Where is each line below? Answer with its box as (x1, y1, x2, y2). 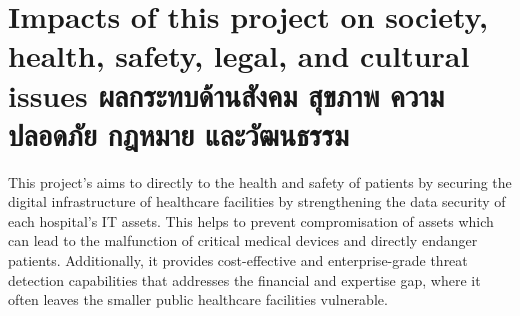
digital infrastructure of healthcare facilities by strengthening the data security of (8, 191, 506, 212)
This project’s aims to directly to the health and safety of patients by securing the (8, 171, 512, 192)
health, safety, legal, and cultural (8, 35, 470, 76)
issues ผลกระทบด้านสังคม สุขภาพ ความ (8, 74, 445, 115)
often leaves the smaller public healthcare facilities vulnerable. (8, 289, 388, 310)
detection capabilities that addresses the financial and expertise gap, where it (8, 269, 481, 290)
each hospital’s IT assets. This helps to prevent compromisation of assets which (8, 210, 494, 231)
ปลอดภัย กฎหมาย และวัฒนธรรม (8, 113, 349, 154)
